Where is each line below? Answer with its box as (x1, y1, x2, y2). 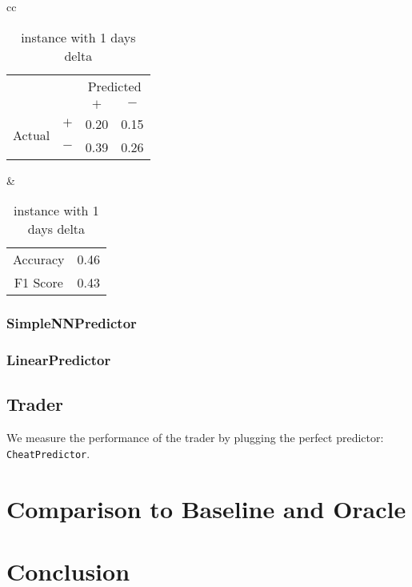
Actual (13, 126, 50, 145)
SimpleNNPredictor (6, 313, 137, 333)
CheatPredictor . (6, 444, 90, 461)
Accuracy (13, 250, 65, 269)
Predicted (87, 76, 142, 95)
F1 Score (14, 273, 63, 292)
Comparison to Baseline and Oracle (6, 492, 406, 525)
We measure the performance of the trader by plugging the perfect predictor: (6, 429, 384, 446)
